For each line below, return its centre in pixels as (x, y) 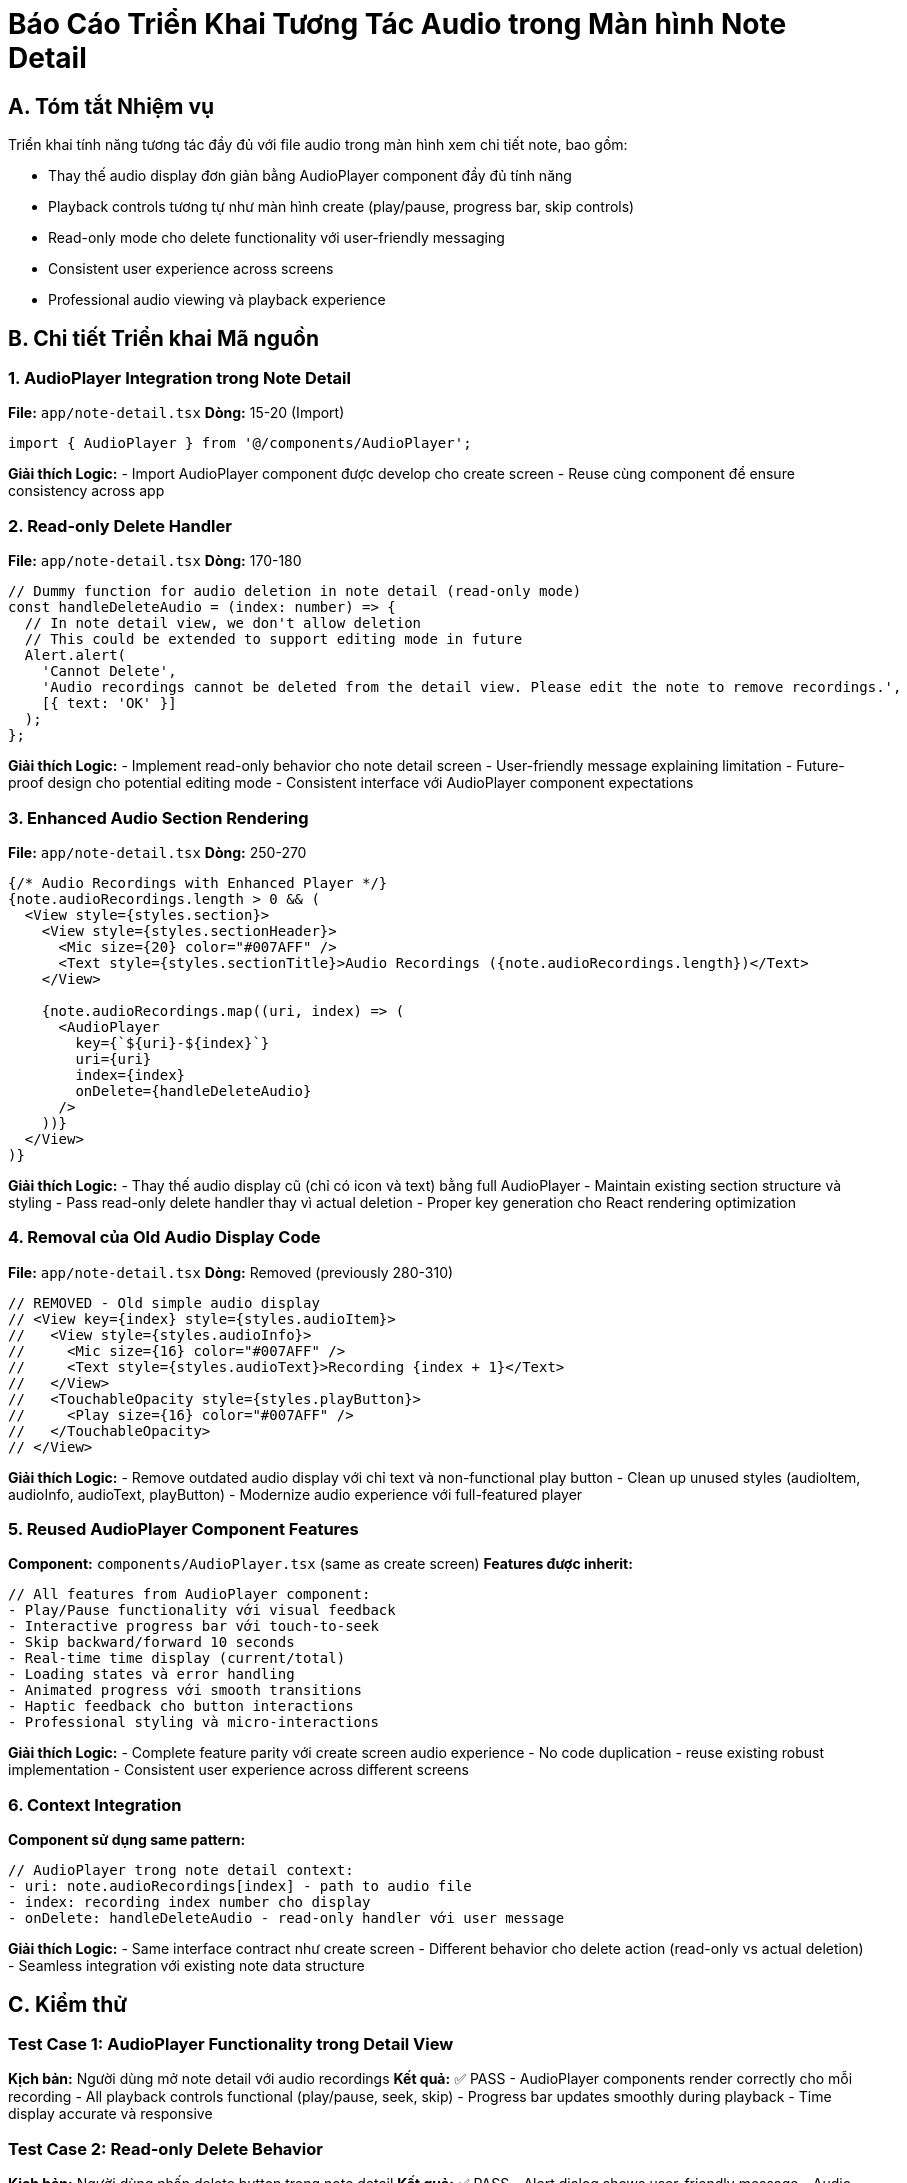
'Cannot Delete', (109, 671)
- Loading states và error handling (151, 1674)
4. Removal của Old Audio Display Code (164, 1237)
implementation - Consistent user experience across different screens (238, 1770)
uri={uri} (113, 1058)
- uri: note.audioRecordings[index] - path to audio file (240, 1886)
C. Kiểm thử (68, 2004)
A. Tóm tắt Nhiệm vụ (111, 106)
